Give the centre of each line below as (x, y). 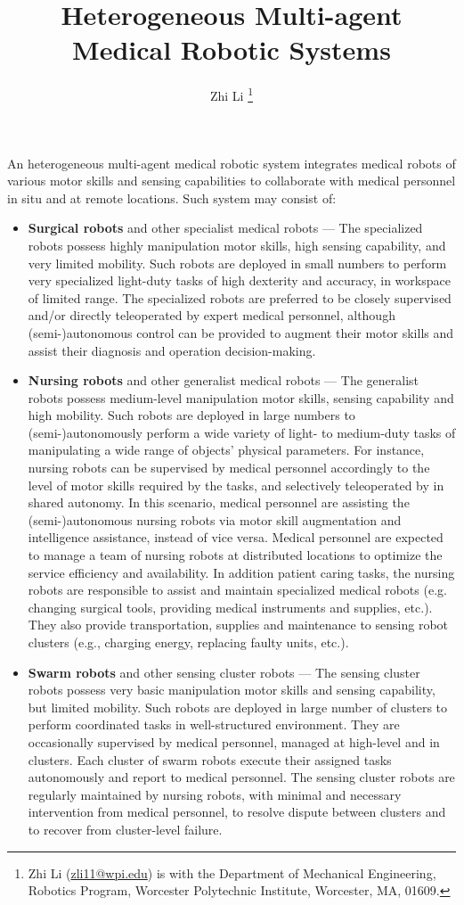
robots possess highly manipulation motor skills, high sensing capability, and (237, 245)
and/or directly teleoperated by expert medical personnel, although (212, 315)
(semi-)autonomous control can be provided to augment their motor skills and (241, 332)
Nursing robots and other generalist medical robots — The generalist (223, 380)
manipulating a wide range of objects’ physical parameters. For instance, (226, 450)
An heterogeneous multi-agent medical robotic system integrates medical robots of (232, 163)
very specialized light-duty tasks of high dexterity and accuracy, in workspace (239, 280)
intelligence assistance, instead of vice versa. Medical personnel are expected (236, 537)
